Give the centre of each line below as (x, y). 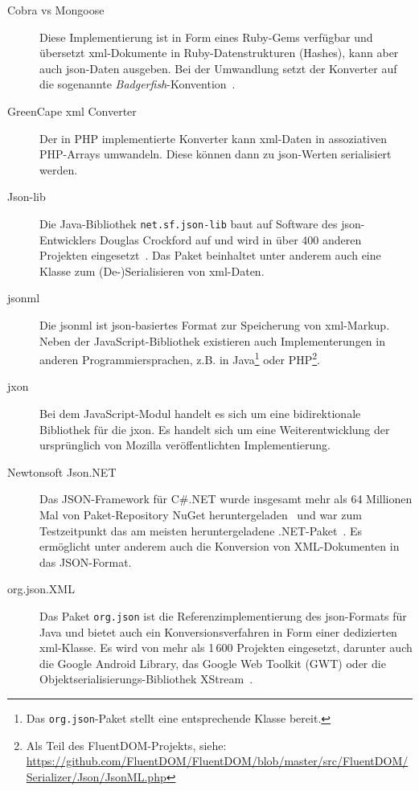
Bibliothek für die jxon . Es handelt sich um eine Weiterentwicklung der (215, 429)
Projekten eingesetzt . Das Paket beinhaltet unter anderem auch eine (210, 255)
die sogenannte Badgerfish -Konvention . (138, 84)
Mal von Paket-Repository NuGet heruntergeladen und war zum (201, 514)
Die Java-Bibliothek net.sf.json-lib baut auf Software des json (200, 223)
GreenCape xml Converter (72, 111)
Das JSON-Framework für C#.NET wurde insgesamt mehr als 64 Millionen (226, 499)
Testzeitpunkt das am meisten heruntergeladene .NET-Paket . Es (201, 530)
